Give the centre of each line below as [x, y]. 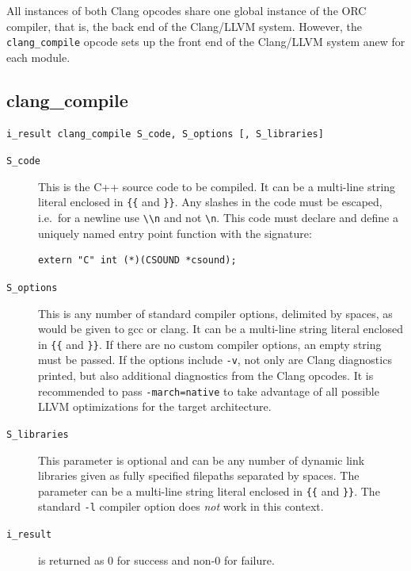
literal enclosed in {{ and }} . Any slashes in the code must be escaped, [210, 202]
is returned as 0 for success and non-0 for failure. [156, 560]
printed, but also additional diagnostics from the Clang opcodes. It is [206, 376]
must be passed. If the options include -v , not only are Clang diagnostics [215, 360]
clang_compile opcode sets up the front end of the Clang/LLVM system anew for [206, 42]
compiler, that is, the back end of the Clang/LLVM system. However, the [185, 26]
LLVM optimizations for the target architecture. [155, 406]
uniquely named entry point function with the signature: [175, 233]
